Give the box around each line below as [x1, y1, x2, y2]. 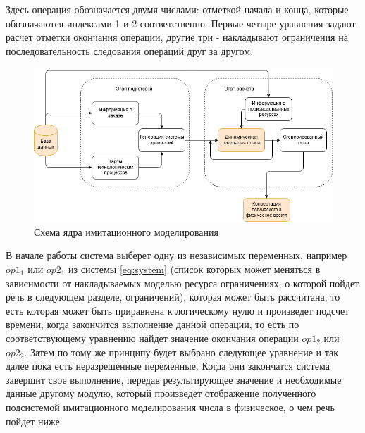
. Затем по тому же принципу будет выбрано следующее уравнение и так [24, 344, 338, 359]
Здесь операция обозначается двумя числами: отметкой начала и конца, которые [6, 2, 349, 16]
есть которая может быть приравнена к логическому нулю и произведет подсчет [6, 303, 349, 318]
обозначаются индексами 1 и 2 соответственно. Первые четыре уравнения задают [6, 15, 356, 30]
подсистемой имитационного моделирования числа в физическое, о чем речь [6, 399, 335, 414]
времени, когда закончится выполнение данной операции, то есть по [6, 317, 299, 332]
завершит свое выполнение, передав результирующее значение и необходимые [6, 372, 342, 387]
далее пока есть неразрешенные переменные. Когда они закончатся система [6, 358, 330, 373]
